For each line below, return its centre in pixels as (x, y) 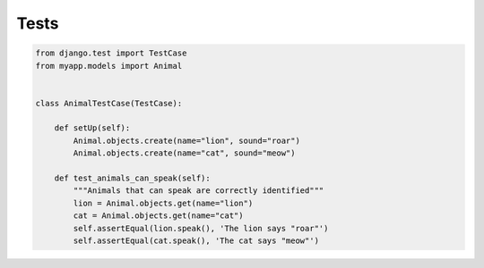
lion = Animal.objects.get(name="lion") (163, 203)
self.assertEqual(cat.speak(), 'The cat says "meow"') (196, 241)
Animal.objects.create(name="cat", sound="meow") (184, 153)
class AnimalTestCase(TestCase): (109, 103)
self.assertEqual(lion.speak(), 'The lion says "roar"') (201, 228)
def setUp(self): (92, 128)
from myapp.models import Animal (109, 66)
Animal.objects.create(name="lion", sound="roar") (186, 140)
